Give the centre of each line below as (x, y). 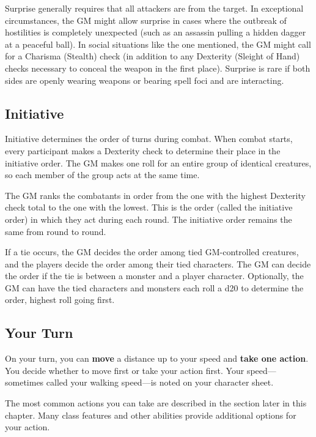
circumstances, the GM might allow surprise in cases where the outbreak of (146, 20)
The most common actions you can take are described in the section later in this (156, 403)
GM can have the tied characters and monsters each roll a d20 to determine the (154, 287)
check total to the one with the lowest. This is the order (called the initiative (149, 207)
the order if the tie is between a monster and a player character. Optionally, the (154, 276)
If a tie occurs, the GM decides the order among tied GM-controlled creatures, (152, 252)
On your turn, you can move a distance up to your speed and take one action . (157, 358)
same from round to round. (56, 231)
